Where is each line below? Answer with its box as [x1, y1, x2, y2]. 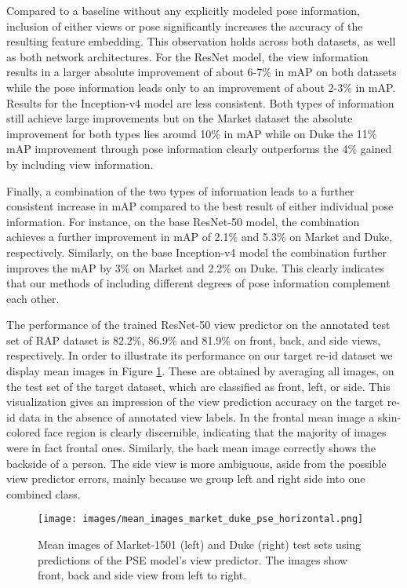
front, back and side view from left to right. [38, 567, 247, 583]
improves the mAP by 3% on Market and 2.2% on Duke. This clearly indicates [6, 259, 384, 276]
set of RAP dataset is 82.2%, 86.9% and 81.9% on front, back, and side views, [6, 331, 381, 348]
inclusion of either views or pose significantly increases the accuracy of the [6, 17, 363, 34]
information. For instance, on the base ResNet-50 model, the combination [6, 213, 360, 229]
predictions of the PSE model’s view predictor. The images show [38, 551, 348, 568]
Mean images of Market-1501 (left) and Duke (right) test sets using [38, 536, 362, 553]
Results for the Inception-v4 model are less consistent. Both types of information [6, 94, 394, 111]
